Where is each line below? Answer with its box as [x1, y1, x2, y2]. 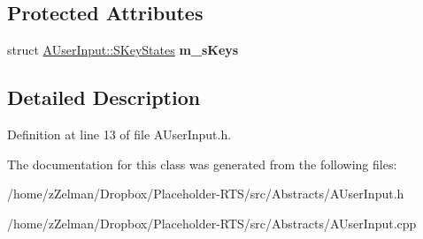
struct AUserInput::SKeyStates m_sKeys [7, 41, 239, 59]
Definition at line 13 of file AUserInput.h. [7, 125, 232, 143]
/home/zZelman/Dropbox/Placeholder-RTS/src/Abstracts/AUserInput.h [7, 184, 404, 203]
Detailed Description [7, 84, 201, 111]
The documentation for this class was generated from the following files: [7, 154, 397, 173]
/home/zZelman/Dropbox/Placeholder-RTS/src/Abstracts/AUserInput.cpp [7, 213, 417, 232]
